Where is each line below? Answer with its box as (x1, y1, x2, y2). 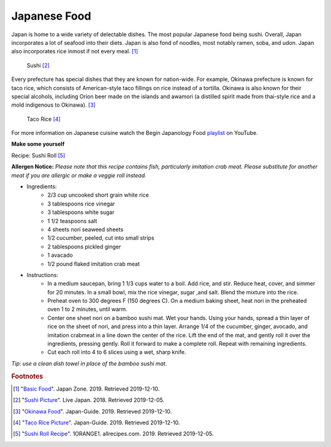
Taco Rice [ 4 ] (26, 115, 61, 123)
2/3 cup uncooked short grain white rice (47, 191, 150, 199)
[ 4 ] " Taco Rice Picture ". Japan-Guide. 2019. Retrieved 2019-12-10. (13, 419, 180, 426)
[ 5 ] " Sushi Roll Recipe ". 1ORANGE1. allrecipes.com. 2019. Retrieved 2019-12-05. (13, 430, 214, 438)
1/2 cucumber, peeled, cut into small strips (47, 234, 154, 242)
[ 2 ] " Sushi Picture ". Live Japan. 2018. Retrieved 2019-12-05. (13, 396, 165, 404)
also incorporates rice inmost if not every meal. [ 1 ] (11, 48, 139, 55)
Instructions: (26, 271, 58, 278)
